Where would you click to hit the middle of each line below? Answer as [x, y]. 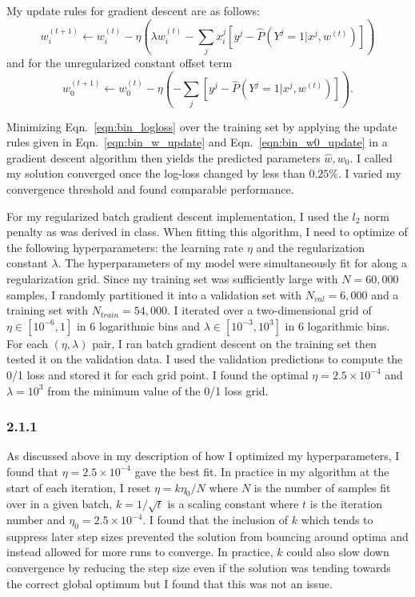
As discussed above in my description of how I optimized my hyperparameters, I [203, 456]
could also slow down [338, 552]
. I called [371, 157]
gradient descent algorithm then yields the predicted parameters [164, 157]
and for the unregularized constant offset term [120, 63]
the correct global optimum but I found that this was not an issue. [170, 583]
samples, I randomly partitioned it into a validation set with [154, 294]
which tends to [337, 520]
